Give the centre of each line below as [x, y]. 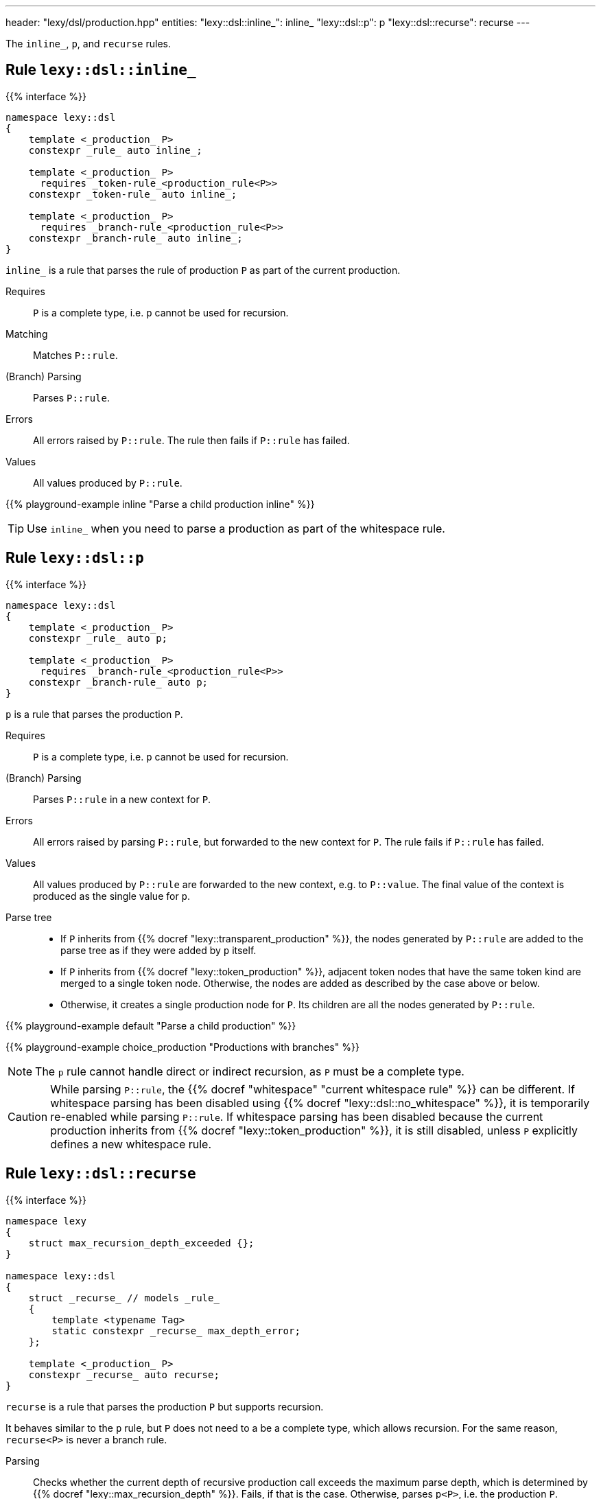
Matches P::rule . [75, 355]
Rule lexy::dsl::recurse [101, 1174]
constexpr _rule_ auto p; [98, 638]
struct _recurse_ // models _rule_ [124, 1298]
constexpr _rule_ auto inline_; [115, 150]
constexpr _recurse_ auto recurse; [124, 1374]
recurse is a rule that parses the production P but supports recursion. [165, 1406]
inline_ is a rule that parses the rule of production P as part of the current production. [203, 270]
